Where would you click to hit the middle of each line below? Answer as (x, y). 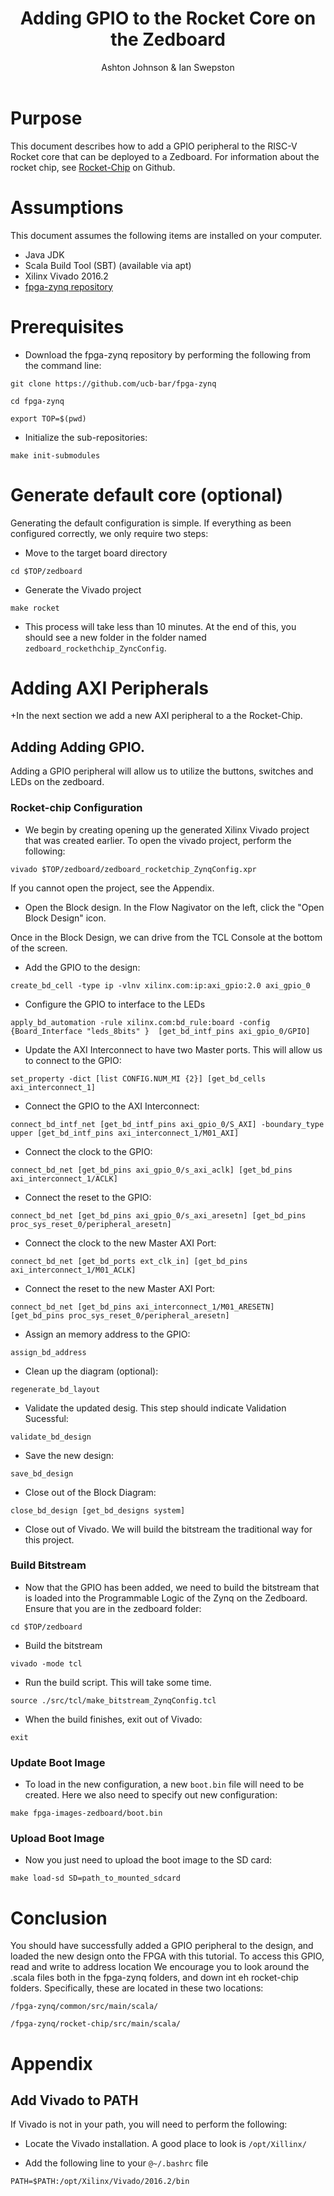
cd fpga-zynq (37, 401)
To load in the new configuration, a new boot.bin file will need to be (164, 1784)
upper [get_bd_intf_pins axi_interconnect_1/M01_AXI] (125, 1133)
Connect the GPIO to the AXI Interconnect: (112, 1106)
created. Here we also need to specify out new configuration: (151, 1795)
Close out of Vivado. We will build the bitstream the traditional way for (168, 1529)
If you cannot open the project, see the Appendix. (112, 888)
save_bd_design (42, 1473)
